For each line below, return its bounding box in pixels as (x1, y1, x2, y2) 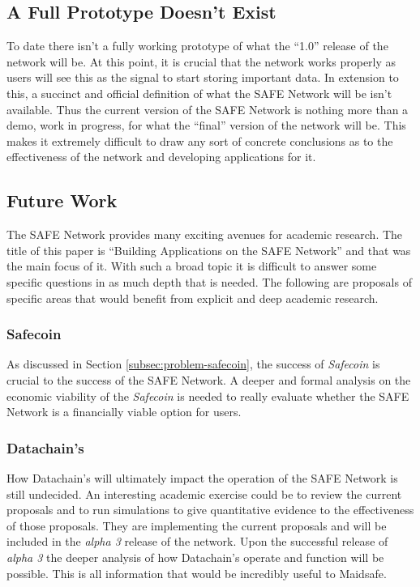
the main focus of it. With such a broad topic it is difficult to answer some (6, 257, 377, 274)
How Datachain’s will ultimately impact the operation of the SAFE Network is (6, 469, 398, 486)
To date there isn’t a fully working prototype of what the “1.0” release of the (6, 37, 388, 54)
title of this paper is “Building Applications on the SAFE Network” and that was (6, 241, 411, 258)
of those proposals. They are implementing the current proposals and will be (6, 517, 387, 534)
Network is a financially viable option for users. (6, 403, 242, 420)
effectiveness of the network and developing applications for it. (6, 148, 316, 165)
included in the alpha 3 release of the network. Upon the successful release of (6, 533, 388, 550)
